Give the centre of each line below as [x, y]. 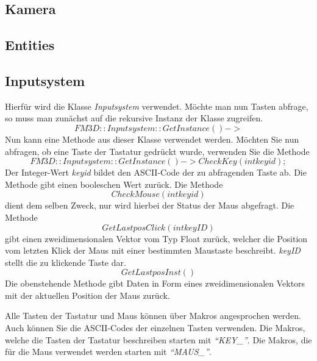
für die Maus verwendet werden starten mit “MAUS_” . [108, 352]
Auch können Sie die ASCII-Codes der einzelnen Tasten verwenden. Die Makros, [155, 328]
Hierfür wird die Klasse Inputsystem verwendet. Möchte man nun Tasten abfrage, [157, 106]
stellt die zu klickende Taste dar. [66, 262]
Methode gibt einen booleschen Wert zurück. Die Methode [114, 184]
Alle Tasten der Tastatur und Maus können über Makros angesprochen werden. [153, 316]
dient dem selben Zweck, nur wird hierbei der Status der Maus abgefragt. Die [150, 205]
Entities [30, 45]
